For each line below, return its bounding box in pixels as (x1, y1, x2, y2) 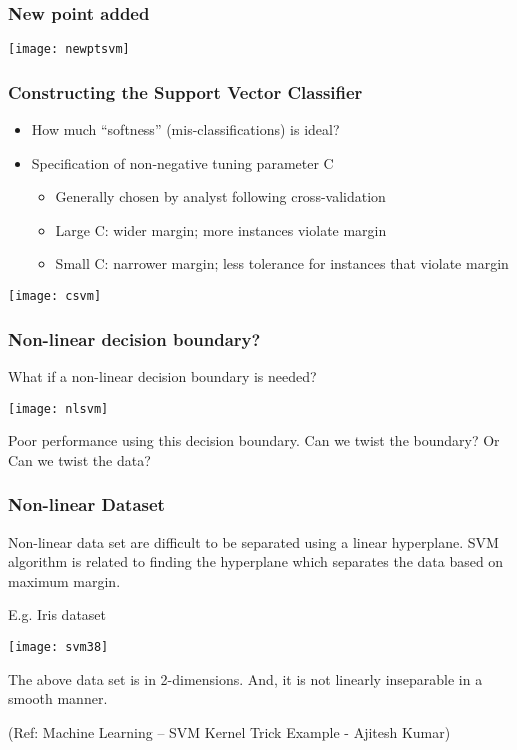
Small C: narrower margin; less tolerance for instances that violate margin (55, 253, 509, 274)
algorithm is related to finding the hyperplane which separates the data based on (8, 551, 504, 572)
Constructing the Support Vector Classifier (8, 79, 363, 104)
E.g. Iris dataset (8, 604, 106, 625)
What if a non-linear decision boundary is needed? (8, 365, 317, 386)
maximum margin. (8, 570, 121, 591)
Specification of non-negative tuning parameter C (31, 152, 334, 173)
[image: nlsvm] (8, 401, 109, 416)
